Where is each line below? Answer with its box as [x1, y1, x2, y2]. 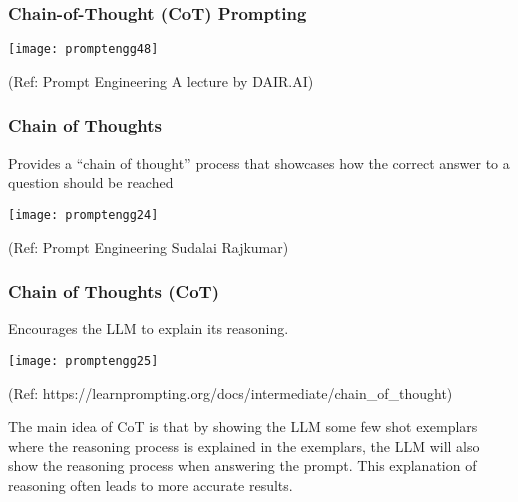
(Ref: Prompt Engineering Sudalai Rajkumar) [8, 236, 289, 257]
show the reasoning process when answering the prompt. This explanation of [8, 455, 477, 476]
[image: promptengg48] [8, 42, 159, 57]
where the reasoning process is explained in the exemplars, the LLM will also [8, 435, 480, 456]
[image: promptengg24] [8, 207, 159, 222]
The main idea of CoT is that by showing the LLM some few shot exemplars [8, 416, 478, 437]
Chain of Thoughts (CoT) [8, 279, 220, 304]
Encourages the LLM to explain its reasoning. [8, 318, 289, 339]
